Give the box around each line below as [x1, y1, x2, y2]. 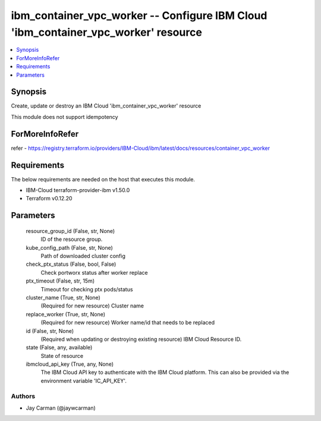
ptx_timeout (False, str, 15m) [26, 277, 95, 285]
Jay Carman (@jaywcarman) [26, 404, 96, 411]
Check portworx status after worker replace [40, 269, 148, 276]
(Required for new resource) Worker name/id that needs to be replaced [40, 319, 215, 326]
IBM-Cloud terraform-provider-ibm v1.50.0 [26, 187, 130, 194]
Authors [11, 392, 36, 400]
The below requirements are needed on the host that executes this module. [11, 175, 196, 183]
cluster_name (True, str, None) [26, 294, 100, 301]
